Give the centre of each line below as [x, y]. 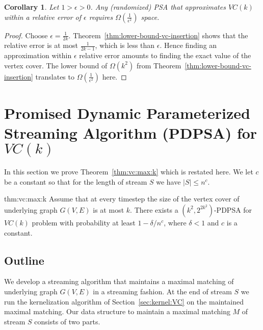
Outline [24, 260]
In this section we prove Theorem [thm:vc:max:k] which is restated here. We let [129, 172]
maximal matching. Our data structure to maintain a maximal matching [117, 311]
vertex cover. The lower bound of [56, 65]
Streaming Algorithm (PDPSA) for [131, 133]
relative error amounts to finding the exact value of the [165, 55]
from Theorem [159, 65]
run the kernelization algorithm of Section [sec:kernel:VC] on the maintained [124, 301]
